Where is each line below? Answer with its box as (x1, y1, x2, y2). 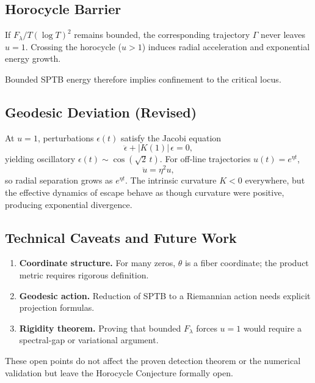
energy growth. (5, 52, 61, 65)
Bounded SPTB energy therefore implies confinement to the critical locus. (5, 72, 281, 85)
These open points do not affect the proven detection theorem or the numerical (5, 354, 301, 366)
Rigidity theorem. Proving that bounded (19, 321, 181, 334)
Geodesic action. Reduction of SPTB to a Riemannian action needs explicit (19, 289, 311, 302)
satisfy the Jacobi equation (121, 131, 222, 144)
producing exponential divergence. (5, 198, 132, 210)
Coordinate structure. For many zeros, (19, 256, 176, 269)
